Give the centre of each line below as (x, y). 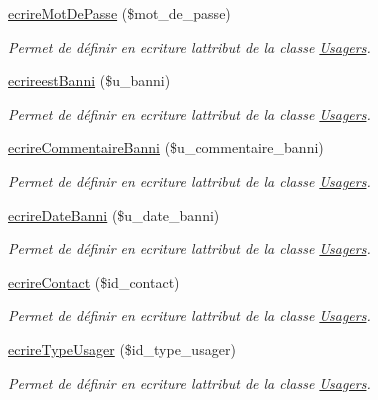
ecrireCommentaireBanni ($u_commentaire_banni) (166, 147)
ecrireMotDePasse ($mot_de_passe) (119, 13)
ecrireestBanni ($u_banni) (89, 80)
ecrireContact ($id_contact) (94, 281)
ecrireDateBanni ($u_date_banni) (114, 214)
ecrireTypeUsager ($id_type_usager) (122, 348)
